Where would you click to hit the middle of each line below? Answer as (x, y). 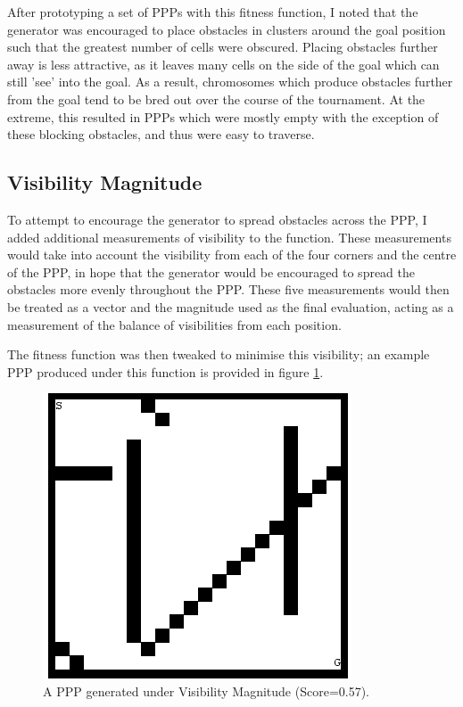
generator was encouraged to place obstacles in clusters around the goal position (227, 29)
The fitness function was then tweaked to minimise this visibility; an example (219, 354)
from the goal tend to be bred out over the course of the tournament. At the (216, 99)
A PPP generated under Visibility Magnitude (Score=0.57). (207, 691)
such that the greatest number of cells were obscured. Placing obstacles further (223, 47)
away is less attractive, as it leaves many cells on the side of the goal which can (223, 64)
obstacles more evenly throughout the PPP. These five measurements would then (228, 289)
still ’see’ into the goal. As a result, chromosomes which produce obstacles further (230, 82)
